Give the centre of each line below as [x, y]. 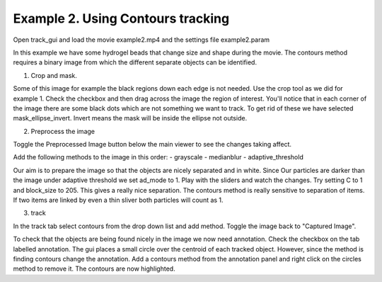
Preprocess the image [63, 131]
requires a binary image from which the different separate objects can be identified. [135, 62]
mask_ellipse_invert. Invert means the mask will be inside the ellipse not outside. [130, 118]
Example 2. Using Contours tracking [121, 18]
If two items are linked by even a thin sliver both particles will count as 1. [118, 200]
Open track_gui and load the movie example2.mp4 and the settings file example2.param [141, 40]
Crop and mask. [54, 75]
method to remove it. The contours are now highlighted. [94, 269]
